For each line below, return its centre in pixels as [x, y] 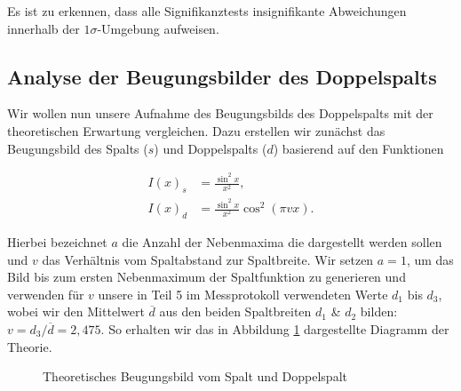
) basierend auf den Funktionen [358, 148]
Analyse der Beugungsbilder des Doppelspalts [222, 76]
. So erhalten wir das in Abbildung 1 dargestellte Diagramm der [275, 328]
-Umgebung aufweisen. [158, 28]
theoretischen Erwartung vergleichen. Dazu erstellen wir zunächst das [196, 130]
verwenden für [46, 294]
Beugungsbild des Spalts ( [78, 148]
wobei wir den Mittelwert [76, 311]
